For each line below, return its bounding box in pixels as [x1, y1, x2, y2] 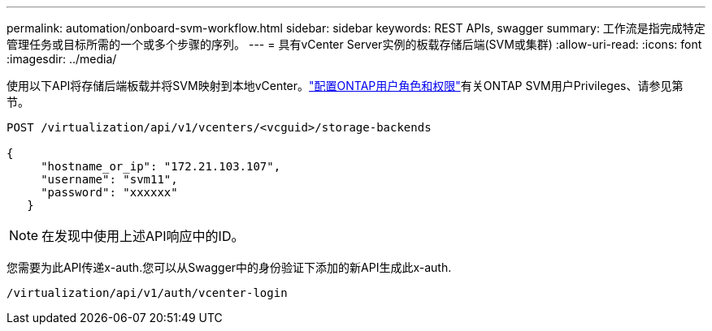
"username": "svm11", [41, 173, 178, 186]
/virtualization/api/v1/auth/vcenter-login [7, 286, 288, 299]
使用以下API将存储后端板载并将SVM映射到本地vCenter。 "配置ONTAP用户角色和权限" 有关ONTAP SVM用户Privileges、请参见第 [7, 79, 684, 92]
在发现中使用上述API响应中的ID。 [41, 228, 245, 244]
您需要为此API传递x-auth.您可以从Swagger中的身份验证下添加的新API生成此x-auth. [7, 260, 452, 274]
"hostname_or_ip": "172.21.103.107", [41, 160, 281, 173]
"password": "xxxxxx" [41, 186, 178, 199]
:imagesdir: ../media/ [7, 52, 117, 66]
